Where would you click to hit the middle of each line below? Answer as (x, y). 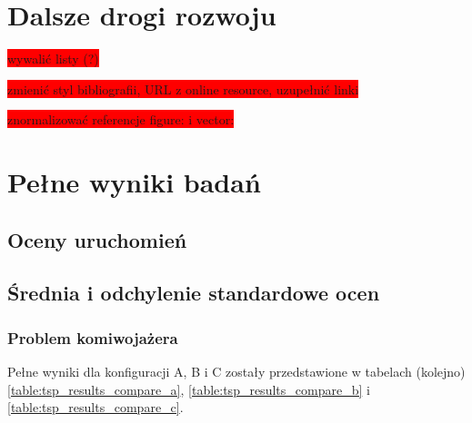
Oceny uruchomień (97, 239)
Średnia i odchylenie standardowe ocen (194, 293)
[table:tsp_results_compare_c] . (95, 407)
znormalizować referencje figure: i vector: (121, 119)
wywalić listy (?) (53, 59)
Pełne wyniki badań (134, 182)
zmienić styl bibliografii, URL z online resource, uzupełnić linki (183, 89)
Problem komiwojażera (93, 337)
